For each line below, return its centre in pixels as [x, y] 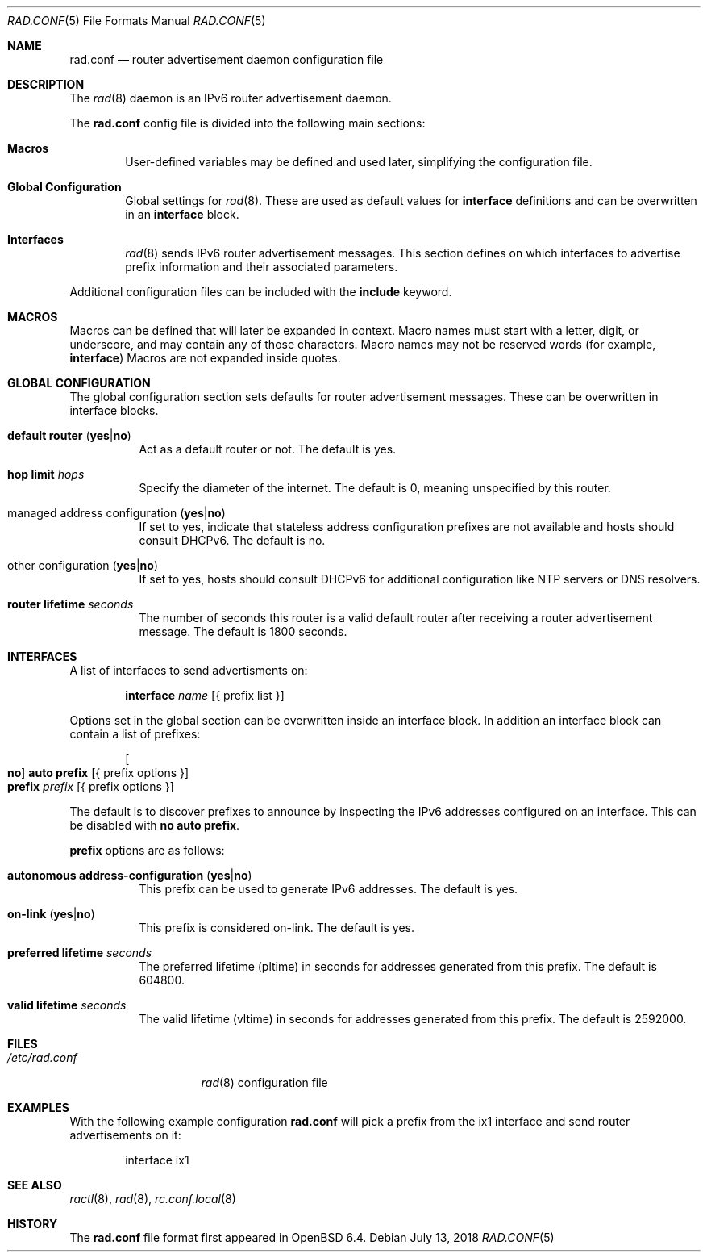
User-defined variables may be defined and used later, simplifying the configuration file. [359, 162]
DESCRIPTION [46, 84]
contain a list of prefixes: [135, 734]
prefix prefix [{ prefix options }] [91, 786]
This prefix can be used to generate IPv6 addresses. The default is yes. [329, 889]
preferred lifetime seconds [80, 953]
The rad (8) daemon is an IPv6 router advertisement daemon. [231, 98]
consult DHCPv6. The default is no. [232, 540]
